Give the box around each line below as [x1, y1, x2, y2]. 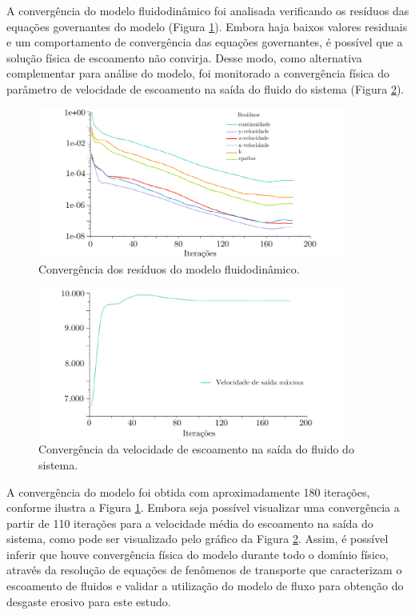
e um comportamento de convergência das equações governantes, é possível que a [6, 34, 403, 50]
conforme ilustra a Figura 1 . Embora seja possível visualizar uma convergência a [6, 499, 400, 516]
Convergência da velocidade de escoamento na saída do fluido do [38, 441, 354, 457]
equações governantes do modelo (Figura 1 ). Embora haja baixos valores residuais [6, 18, 408, 34]
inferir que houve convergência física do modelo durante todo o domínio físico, [6, 545, 389, 562]
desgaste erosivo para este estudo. [6, 593, 171, 609]
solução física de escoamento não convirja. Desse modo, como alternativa [6, 49, 362, 66]
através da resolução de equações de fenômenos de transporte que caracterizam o [6, 561, 402, 578]
